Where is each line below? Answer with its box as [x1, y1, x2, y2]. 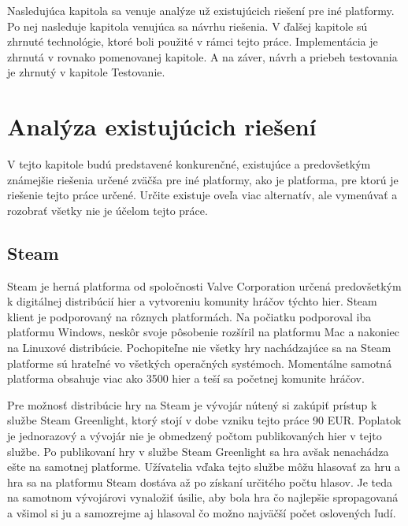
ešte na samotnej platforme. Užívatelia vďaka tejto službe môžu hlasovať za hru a [7, 458, 400, 475]
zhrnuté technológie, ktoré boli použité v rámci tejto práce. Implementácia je [7, 33, 378, 50]
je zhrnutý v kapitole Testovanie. [7, 64, 165, 80]
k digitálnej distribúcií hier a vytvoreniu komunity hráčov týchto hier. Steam [7, 293, 377, 309]
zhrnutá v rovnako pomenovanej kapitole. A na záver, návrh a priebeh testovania [7, 48, 398, 65]
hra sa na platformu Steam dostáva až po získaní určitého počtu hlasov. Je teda [7, 473, 393, 490]
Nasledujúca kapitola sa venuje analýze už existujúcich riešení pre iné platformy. [7, 2, 395, 18]
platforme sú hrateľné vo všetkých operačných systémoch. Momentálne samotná [7, 354, 392, 371]
